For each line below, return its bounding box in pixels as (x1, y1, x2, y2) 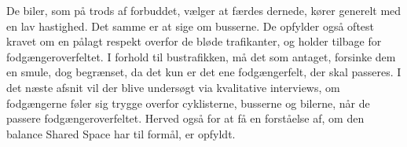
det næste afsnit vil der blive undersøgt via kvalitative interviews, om (6, 79, 340, 95)
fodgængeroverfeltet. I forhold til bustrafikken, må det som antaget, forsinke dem (6, 48, 396, 64)
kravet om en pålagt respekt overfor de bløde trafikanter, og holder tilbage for (6, 33, 382, 50)
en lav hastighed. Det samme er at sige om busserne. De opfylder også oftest (6, 17, 375, 34)
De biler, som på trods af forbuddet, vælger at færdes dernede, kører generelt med (6, 2, 401, 18)
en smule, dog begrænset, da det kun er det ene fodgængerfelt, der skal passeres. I (6, 64, 401, 80)
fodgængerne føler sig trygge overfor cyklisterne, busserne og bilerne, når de (6, 94, 370, 111)
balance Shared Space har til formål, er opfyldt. (6, 125, 236, 141)
